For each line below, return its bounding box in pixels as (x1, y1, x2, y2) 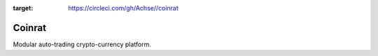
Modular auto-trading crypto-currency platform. (13, 40, 152, 48)
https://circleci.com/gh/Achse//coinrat (68, 4, 178, 12)
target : (13, 4, 34, 12)
